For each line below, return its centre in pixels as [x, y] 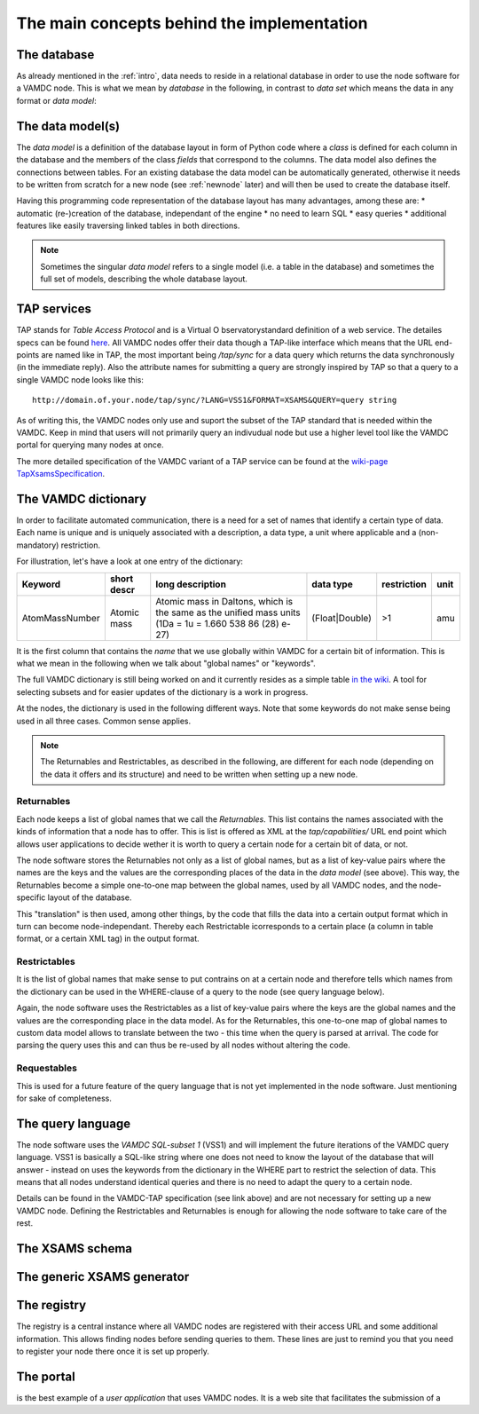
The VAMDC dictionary [81, 498]
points [28, 354]
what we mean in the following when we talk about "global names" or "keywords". [166, 663]
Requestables [47, 1068]
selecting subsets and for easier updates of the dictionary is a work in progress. [162, 691]
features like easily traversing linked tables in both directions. [128, 225]
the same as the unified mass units [228, 612]
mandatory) [38, 545]
